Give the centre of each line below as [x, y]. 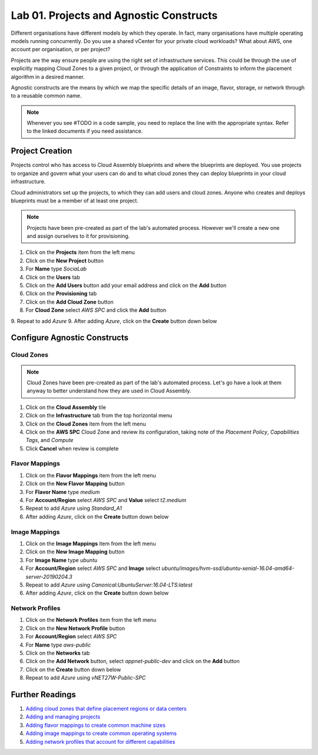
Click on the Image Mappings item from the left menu [91, 543]
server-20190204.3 [49, 576]
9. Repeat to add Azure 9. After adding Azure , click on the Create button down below [114, 321]
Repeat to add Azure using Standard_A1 [74, 508]
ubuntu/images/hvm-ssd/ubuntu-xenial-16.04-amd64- [228, 568]
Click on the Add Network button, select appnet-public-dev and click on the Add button [132, 661]
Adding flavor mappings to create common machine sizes [96, 725]
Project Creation [42, 151]
